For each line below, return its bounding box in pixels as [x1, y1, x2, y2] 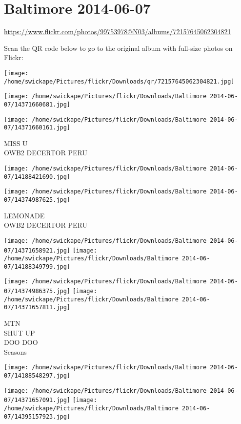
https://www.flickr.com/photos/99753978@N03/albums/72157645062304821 [4, 26, 231, 37]
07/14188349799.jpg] [4, 263, 71, 270]
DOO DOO [4, 337, 38, 347]
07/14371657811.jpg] [4, 304, 71, 311]
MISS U [4, 138, 28, 148]
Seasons [4, 346, 27, 357]
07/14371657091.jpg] [4, 397, 71, 404]
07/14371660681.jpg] [4, 101, 71, 108]
